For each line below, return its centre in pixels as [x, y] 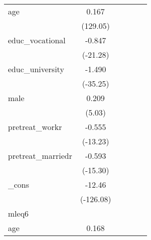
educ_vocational [37, 40]
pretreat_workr [35, 127]
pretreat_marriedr [40, 156]
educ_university [36, 69]
